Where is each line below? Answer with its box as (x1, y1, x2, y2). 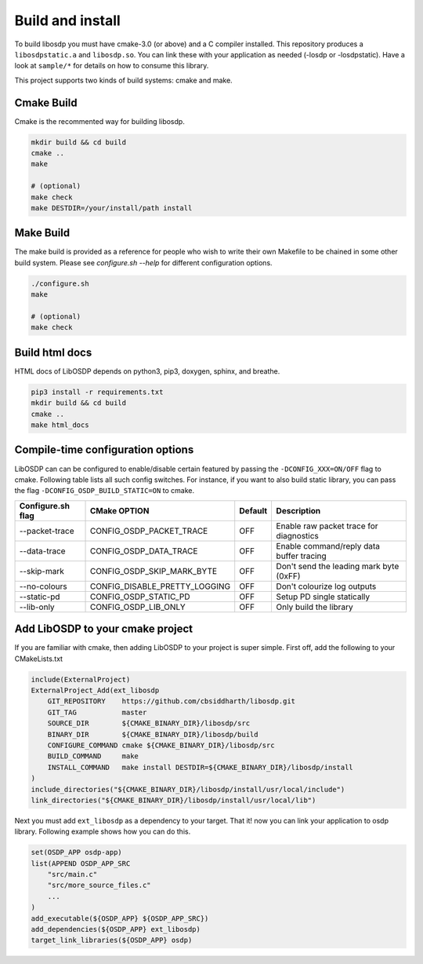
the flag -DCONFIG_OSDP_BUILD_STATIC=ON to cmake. (14, 486, 195, 495)
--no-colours (19, 581, 67, 592)
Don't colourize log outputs (276, 581, 377, 592)
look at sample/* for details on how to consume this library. (14, 61, 209, 71)
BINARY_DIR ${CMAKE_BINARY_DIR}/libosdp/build (47, 730, 258, 739)
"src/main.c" (47, 870, 98, 879)
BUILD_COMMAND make (47, 752, 139, 761)
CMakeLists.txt (14, 654, 63, 663)
